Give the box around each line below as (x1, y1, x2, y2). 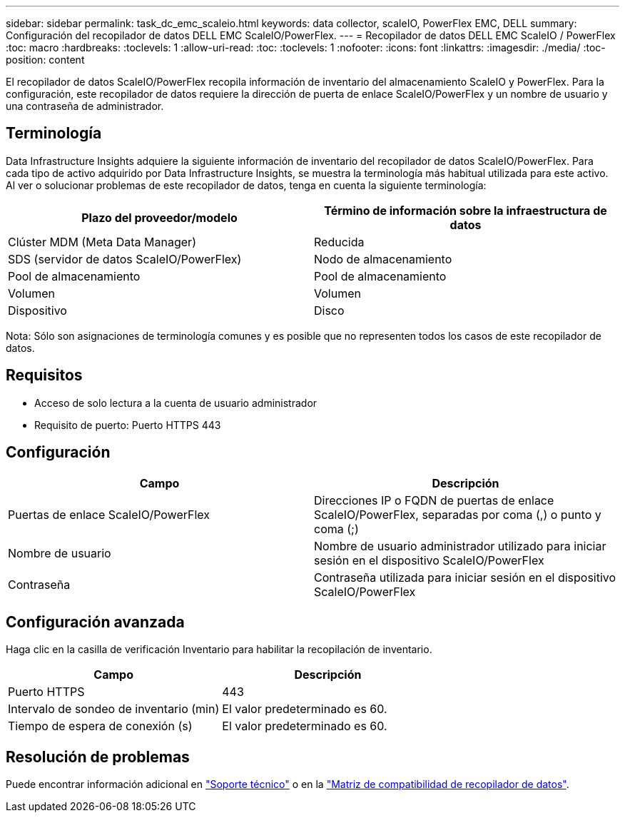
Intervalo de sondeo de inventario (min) (8, 702, 220, 717)
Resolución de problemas (6, 747, 190, 766)
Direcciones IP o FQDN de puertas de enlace (314, 493, 554, 508)
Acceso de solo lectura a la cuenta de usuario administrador (34, 396, 317, 409)
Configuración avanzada (6, 612, 185, 631)
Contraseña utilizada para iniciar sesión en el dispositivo (314, 570, 616, 585)
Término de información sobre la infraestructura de (324, 203, 607, 218)
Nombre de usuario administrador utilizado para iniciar (314, 538, 606, 553)
